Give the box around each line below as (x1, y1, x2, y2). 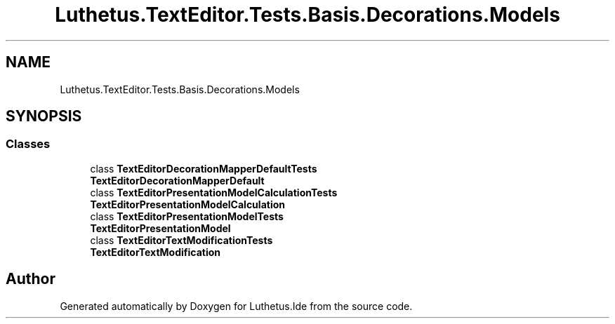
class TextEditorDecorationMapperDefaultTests (90, 162, 317, 175)
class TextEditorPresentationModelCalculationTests (90, 186, 338, 198)
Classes (6, 137, 51, 151)
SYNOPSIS (6, 107, 82, 126)
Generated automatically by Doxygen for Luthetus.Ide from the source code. (60, 299, 413, 312)
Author (6, 270, 55, 288)
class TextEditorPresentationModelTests (90, 210, 284, 222)
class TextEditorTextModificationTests (90, 234, 273, 246)
